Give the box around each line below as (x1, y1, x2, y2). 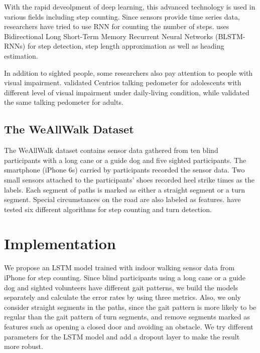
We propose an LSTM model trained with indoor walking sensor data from (4, 262, 235, 273)
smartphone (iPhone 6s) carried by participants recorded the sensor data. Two (4, 164, 245, 175)
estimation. (4, 50, 38, 61)
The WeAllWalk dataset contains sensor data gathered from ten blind (4, 145, 218, 155)
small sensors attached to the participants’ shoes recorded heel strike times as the (4, 174, 255, 185)
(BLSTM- (215, 31, 245, 41)
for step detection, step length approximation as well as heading (27, 41, 224, 51)
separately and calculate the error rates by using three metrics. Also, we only (4, 292, 241, 302)
